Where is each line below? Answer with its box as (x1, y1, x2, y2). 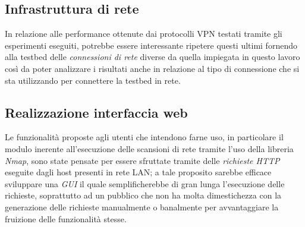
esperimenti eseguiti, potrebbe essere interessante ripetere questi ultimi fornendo (5, 39, 297, 51)
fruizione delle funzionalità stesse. (5, 212, 127, 225)
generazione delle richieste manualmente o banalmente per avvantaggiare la (5, 200, 279, 213)
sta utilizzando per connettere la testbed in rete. (5, 74, 181, 86)
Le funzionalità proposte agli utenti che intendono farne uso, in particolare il (5, 131, 284, 143)
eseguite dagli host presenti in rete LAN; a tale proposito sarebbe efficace (5, 166, 272, 178)
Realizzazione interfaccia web (5, 103, 188, 121)
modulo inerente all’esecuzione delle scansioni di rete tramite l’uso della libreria (5, 142, 294, 155)
